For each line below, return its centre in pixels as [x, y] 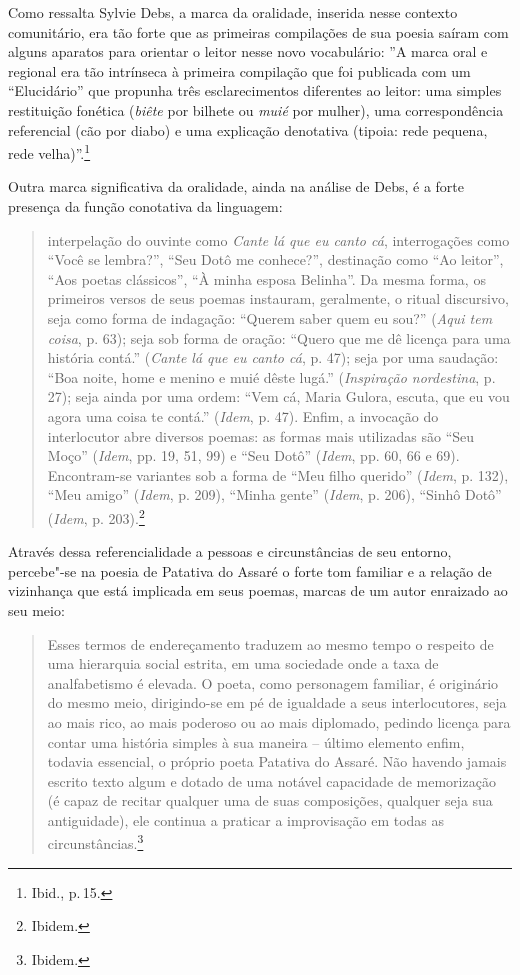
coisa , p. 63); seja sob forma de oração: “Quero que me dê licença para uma [279, 337]
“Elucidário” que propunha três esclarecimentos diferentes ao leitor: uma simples [255, 90]
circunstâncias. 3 [95, 842]
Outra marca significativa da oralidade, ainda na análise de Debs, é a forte [236, 186]
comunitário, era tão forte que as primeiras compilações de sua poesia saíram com [258, 31]
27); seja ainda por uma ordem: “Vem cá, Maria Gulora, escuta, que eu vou [278, 396]
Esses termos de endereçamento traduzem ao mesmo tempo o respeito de [270, 643]
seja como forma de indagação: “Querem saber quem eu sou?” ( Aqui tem [270, 317]
